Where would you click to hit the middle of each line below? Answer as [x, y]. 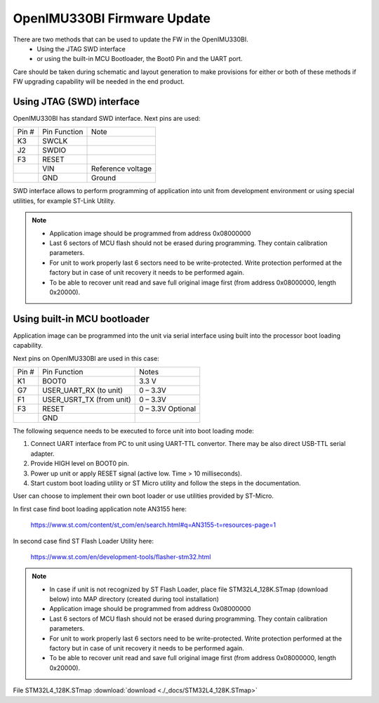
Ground [104, 178]
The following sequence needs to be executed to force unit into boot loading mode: [133, 431]
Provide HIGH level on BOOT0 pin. [80, 464]
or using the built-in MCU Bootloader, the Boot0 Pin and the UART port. [140, 59]
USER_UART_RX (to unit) [82, 390]
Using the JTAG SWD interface [81, 48]
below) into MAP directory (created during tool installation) [134, 599]
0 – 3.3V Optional [168, 409]
